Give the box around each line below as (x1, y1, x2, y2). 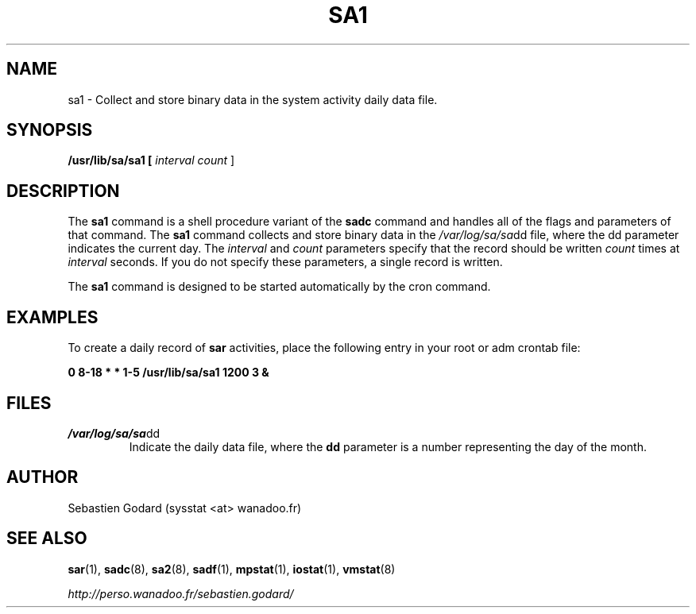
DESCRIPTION (6, 180, 120, 201)
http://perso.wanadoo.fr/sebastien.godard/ (68, 586, 294, 600)
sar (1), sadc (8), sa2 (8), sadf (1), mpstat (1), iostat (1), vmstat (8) (68, 562, 396, 576)
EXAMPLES (6, 307, 99, 327)
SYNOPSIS (6, 120, 93, 141)
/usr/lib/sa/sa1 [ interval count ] (68, 153, 235, 168)
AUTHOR (6, 467, 79, 488)
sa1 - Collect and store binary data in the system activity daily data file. (68, 92, 438, 106)
